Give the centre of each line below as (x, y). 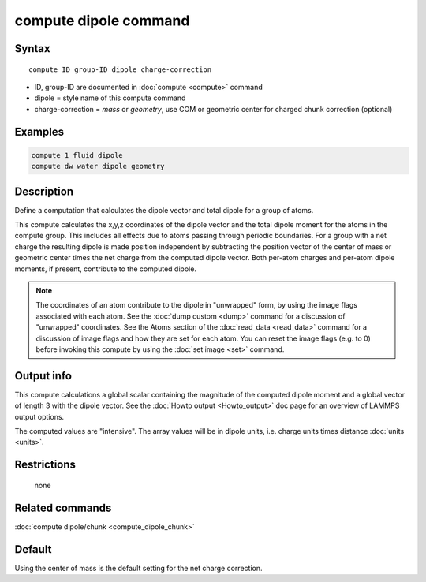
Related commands (63, 507)
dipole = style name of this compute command (110, 98)
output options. (39, 416)
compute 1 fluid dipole (77, 155)
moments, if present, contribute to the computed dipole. (106, 269)
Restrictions (45, 465)
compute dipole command (102, 21)
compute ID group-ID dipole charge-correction (120, 69)
